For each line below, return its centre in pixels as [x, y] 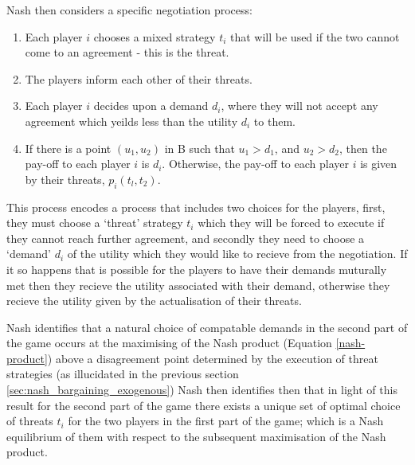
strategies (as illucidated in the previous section [123, 374]
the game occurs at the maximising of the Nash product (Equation [169, 343]
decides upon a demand [151, 106]
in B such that [200, 148]
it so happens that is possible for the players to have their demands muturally [197, 269]
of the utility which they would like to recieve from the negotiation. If [237, 254]
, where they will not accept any [300, 106]
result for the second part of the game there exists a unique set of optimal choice [204, 405]
